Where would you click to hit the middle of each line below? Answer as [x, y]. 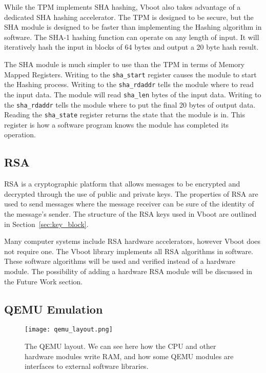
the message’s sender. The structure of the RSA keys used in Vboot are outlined [130, 214]
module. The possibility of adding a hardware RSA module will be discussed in [128, 271]
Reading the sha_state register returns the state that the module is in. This [125, 115]
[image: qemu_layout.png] [69, 330]
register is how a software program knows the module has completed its [117, 124]
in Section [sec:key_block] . [46, 224]
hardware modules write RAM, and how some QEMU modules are [129, 356]
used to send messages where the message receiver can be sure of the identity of [129, 204]
